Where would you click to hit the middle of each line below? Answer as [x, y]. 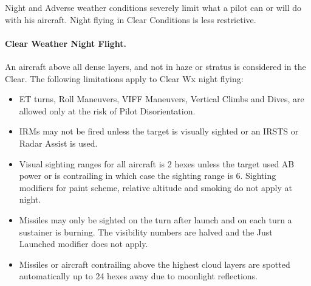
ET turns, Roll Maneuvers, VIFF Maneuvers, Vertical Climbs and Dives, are [162, 99]
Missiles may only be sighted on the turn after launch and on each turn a [155, 219]
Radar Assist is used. [58, 143]
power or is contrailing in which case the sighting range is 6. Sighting [148, 176]
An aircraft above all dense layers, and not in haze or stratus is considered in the [155, 66]
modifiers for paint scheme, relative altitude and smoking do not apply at [155, 187]
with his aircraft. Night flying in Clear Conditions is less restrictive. [131, 19]
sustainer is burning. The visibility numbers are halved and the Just [146, 232]
